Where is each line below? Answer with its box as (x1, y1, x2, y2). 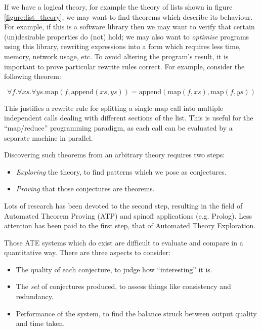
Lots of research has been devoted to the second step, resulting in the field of (4, 200, 243, 211)
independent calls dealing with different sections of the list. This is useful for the (4, 112, 253, 123)
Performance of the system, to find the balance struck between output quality (16, 308, 257, 318)
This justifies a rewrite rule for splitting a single (4, 102, 152, 113)
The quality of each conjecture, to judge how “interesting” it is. (16, 264, 212, 274)
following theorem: (4, 71, 61, 81)
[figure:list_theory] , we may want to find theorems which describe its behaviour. (4, 11, 253, 22)
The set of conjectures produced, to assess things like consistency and (16, 281, 231, 292)
